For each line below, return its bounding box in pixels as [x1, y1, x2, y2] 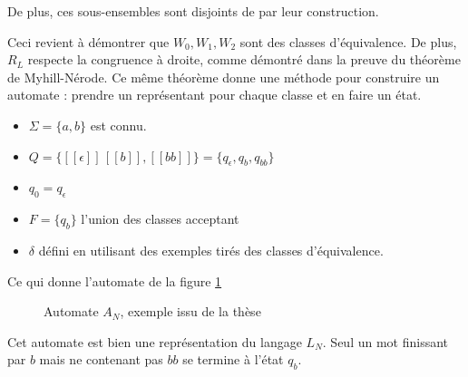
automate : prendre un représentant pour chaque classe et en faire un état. [7, 85, 422, 104]
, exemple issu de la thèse [120, 302, 261, 321]
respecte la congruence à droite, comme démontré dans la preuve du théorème [27, 50, 461, 69]
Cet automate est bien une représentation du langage [7, 332, 302, 351]
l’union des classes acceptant [81, 209, 239, 228]
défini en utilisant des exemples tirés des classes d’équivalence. [38, 240, 384, 259]
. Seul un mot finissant [322, 332, 449, 351]
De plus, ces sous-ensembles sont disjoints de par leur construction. [7, 2, 379, 20]
